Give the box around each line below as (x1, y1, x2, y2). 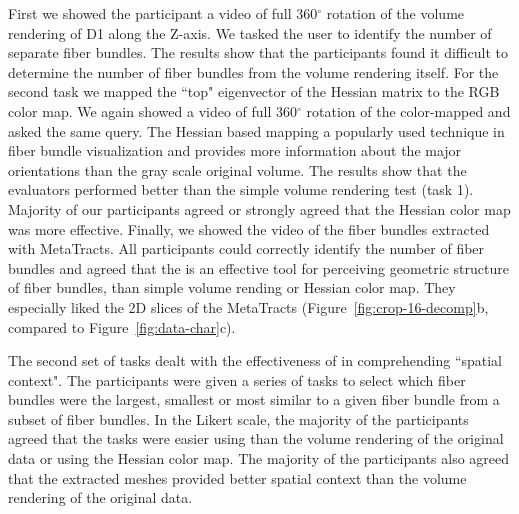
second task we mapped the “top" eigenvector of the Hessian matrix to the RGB (8, 81, 500, 102)
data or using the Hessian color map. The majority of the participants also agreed (8, 448, 510, 469)
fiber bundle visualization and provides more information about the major (8, 140, 462, 161)
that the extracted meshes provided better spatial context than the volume (8, 467, 467, 488)
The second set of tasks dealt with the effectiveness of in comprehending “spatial (8, 350, 503, 371)
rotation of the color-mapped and (306, 100, 511, 121)
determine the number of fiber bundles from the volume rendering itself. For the (8, 61, 499, 82)
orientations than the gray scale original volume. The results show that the (8, 159, 467, 180)
